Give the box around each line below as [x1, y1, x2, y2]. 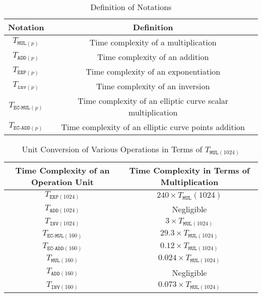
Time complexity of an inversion [96, 80, 210, 92]
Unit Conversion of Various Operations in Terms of [22, 143, 203, 155]
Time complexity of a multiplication [89, 36, 217, 48]
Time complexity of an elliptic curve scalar [78, 95, 229, 106]
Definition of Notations [90, 1, 172, 13]
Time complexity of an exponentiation [86, 66, 221, 77]
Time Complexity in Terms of [129, 164, 250, 176]
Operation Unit [31, 176, 94, 188]
